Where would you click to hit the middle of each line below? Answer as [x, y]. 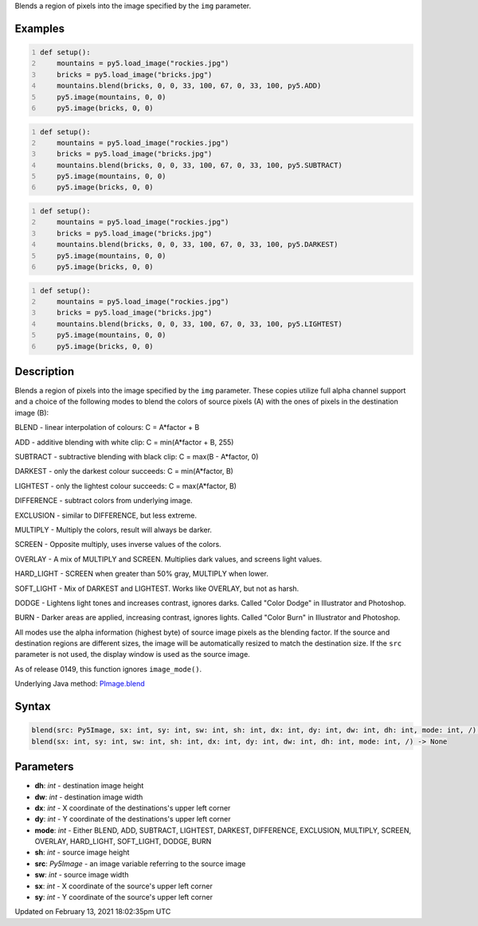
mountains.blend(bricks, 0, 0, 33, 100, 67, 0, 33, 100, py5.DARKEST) [198, 244]
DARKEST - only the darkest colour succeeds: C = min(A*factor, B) [124, 471]
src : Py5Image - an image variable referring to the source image [140, 863]
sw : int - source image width [82, 875]
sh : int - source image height [82, 853]
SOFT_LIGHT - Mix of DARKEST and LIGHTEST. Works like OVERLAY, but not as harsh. [157, 588]
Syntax [33, 707]
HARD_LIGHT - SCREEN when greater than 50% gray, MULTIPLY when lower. [141, 574]
